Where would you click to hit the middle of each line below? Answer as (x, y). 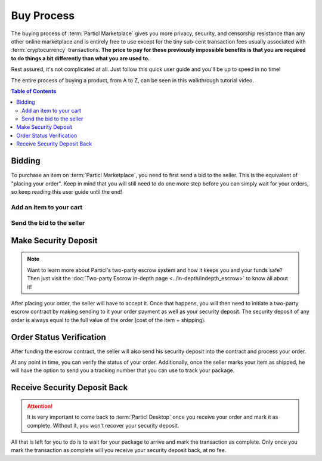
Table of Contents (34, 91)
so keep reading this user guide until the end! (66, 191)
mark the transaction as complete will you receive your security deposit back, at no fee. (119, 450)
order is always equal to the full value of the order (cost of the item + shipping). (108, 320)
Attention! (40, 406)
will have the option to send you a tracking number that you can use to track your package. (123, 370)
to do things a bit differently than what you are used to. (80, 58)
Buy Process (43, 16)
